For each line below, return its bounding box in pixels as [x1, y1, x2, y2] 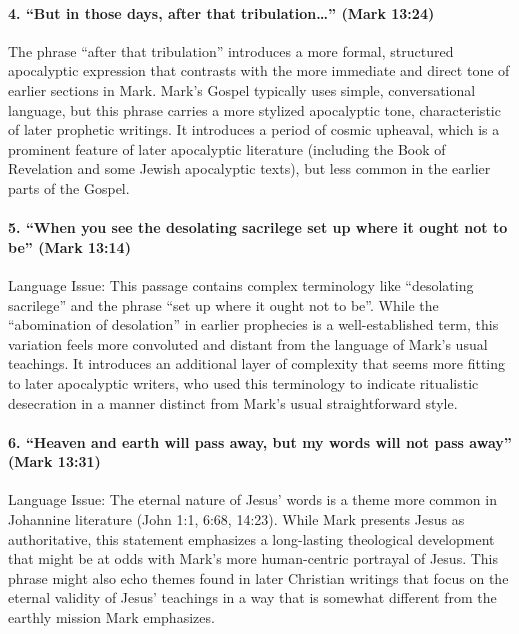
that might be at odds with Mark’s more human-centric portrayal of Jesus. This [8, 548, 498, 569]
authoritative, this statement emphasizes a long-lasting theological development [8, 528, 495, 549]
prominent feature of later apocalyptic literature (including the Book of [8, 138, 446, 159]
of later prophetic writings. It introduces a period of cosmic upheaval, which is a [8, 119, 500, 140]
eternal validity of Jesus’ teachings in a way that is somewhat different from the [8, 587, 497, 608]
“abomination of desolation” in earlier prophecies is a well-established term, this [8, 314, 499, 335]
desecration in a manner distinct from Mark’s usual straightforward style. [8, 392, 458, 413]
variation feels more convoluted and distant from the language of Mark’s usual [8, 333, 488, 354]
